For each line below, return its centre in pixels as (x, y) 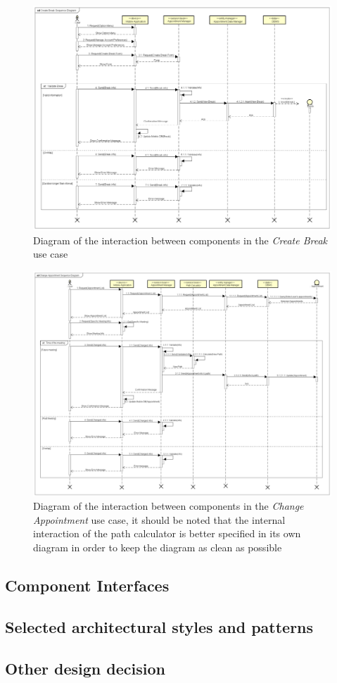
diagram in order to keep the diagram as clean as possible (158, 547)
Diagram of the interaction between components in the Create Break (180, 240)
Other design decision (85, 668)
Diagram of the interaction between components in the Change (168, 506)
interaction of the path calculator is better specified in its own (167, 533)
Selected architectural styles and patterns (159, 626)
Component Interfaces (87, 585)
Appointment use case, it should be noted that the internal (159, 519)
